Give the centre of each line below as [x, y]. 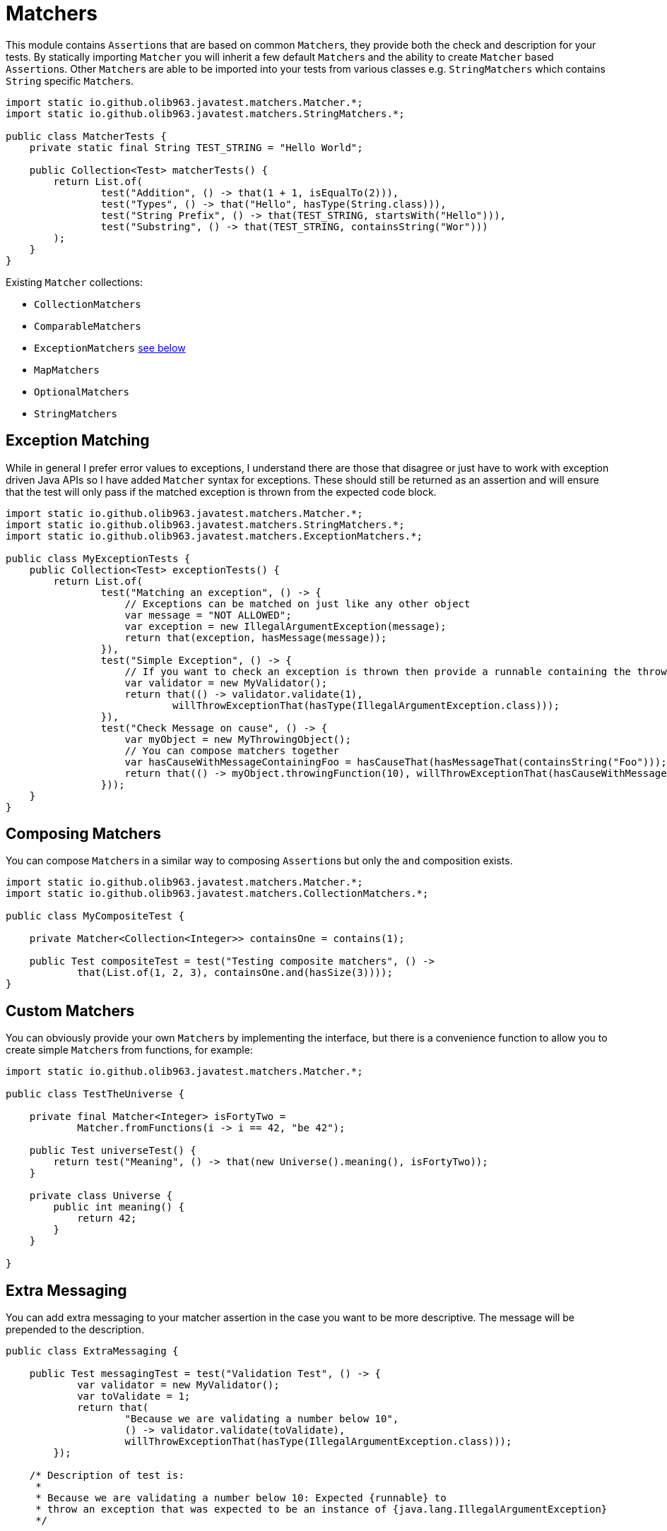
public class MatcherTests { [86, 136]
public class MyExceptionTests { [98, 558]
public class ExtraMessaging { [92, 1351]
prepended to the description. [75, 1330]
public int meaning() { [119, 1207]
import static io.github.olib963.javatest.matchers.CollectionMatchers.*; [217, 894]
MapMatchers [67, 370]
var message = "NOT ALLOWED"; [208, 615]
